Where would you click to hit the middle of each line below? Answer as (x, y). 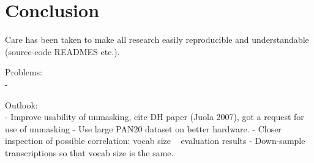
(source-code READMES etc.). (62, 51)
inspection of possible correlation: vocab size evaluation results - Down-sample (155, 141)
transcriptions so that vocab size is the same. (89, 152)
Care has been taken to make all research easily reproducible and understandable (157, 40)
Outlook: (21, 104)
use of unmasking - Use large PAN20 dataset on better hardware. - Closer (143, 128)
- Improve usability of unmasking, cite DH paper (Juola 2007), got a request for (155, 117)
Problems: (24, 72)
